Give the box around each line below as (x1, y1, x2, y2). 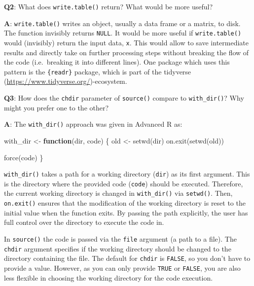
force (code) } (4, 152, 43, 162)
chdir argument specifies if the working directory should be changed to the (4, 243, 231, 253)
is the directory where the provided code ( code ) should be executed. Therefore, (4, 178, 243, 188)
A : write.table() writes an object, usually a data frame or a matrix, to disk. (4, 18, 241, 28)
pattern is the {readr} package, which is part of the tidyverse (4, 66, 191, 76)
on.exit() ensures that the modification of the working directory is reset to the (4, 198, 246, 208)
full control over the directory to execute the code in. (4, 217, 164, 227)
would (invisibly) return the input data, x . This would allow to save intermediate (4, 37, 249, 47)
